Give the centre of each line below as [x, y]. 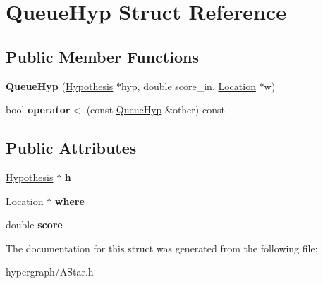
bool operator [38, 110]
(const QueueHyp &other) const [156, 110]
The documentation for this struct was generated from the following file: [162, 248]
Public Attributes [71, 148]
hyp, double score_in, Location [189, 86]
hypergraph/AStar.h [50, 272]
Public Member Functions [102, 56]
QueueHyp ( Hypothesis [60, 86]
